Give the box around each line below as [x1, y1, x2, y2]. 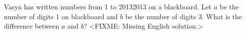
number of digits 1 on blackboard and [4, 11, 118, 21]
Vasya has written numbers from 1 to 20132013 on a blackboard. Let [4, 1, 211, 11]
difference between [4, 21, 60, 31]
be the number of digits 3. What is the [125, 11, 242, 21]
